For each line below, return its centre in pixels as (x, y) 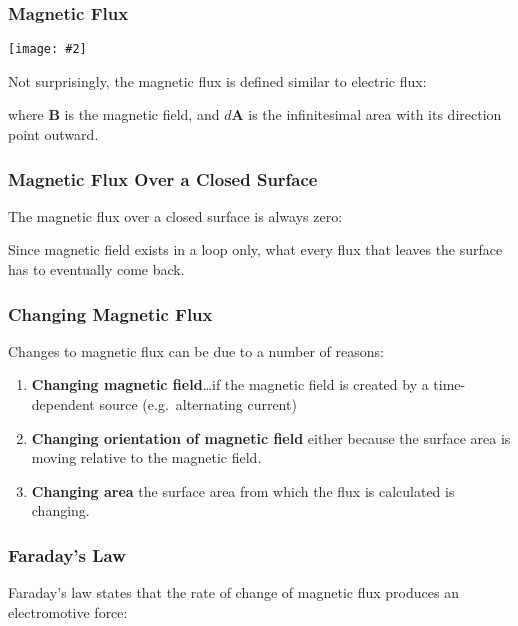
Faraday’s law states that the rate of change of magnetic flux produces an (233, 592)
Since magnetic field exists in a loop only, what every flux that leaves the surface (255, 249)
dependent (63, 404)
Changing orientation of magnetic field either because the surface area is (271, 437)
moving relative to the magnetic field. (146, 457)
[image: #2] (47, 49)
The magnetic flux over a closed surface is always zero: (175, 215)
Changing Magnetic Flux (110, 313)
